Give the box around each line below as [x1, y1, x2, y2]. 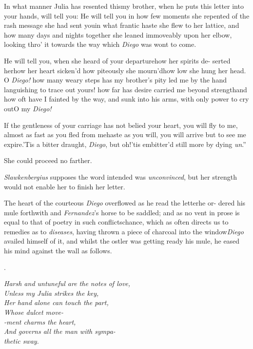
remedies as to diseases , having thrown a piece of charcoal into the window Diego [4, 226, 244, 236]
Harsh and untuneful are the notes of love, [4, 278, 131, 288]
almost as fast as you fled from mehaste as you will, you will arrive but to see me [4, 129, 246, 140]
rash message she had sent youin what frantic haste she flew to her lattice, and [4, 20, 239, 30]
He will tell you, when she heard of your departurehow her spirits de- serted [4, 55, 231, 65]
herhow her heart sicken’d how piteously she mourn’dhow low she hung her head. [4, 65, 246, 75]
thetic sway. [4, 335, 39, 346]
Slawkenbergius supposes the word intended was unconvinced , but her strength [4, 171, 237, 182]
